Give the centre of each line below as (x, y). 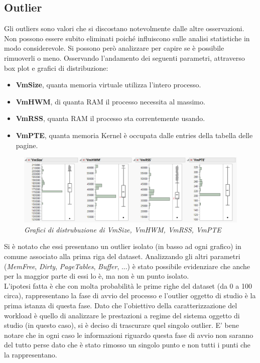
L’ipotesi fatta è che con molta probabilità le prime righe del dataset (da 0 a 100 (128, 285)
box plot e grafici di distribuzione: (56, 68)
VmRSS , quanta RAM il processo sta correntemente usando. (110, 118)
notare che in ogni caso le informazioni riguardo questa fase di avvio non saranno (129, 335)
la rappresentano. (31, 354)
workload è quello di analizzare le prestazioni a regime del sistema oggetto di (122, 315)
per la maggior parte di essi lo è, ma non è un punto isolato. (97, 276)
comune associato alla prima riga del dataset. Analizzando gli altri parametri (122, 256)
